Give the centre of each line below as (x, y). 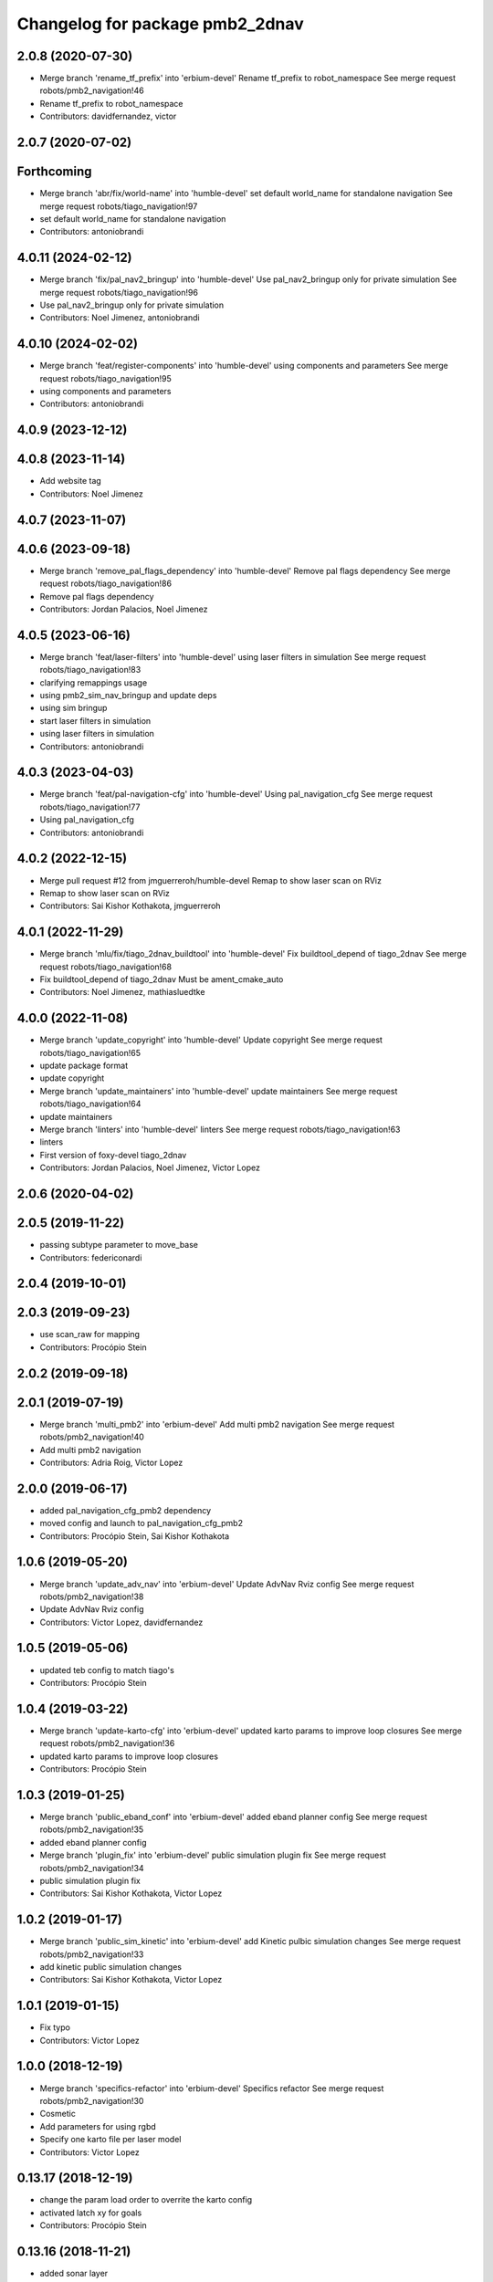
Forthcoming (54, 172)
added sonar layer (74, 2274)
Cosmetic (58, 2114)
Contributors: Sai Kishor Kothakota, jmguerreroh (130, 906)
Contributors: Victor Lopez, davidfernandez (121, 1622)
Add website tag (71, 481)
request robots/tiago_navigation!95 (106, 378)
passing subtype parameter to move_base (119, 1245)
